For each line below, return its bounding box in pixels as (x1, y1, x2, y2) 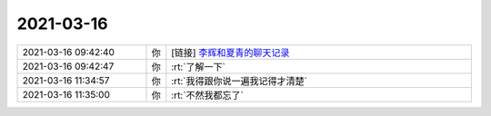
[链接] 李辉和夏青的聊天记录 (171, 46, 290, 59)
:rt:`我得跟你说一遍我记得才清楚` (171, 74, 308, 87)
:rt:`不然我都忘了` (171, 89, 245, 101)
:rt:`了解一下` (171, 60, 226, 72)
